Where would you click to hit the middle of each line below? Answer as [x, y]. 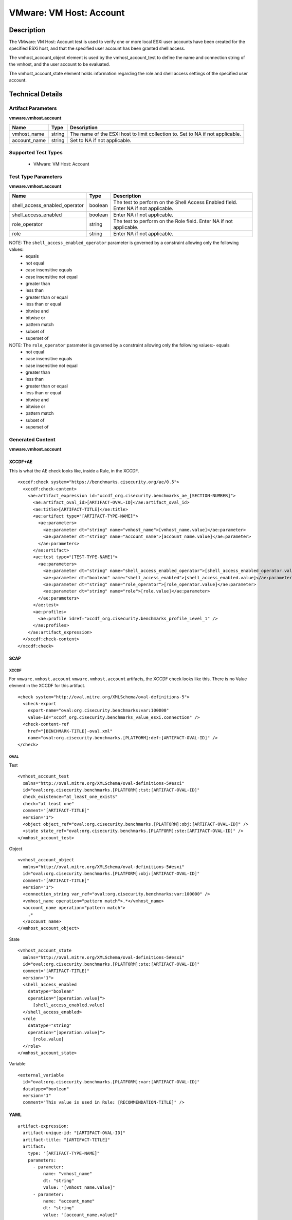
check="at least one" [48, 803]
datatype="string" [50, 1026]
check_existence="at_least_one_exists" [70, 797]
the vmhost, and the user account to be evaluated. [60, 64]
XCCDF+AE [21, 462]
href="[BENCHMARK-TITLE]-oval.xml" [70, 731]
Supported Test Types [36, 152]
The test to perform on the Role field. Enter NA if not [173, 221]
